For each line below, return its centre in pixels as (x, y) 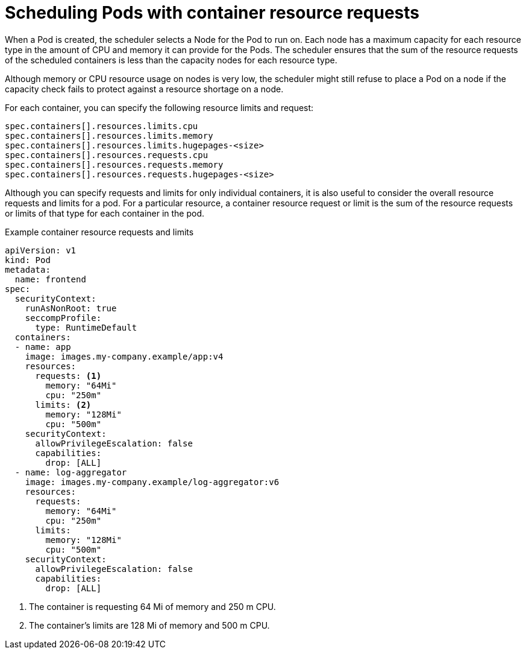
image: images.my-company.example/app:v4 (124, 356)
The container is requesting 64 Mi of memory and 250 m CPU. (152, 606)
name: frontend (50, 279)
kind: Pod (28, 260)
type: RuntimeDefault (86, 327)
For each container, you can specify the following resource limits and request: (159, 107)
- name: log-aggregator (71, 472)
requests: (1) (68, 376)
